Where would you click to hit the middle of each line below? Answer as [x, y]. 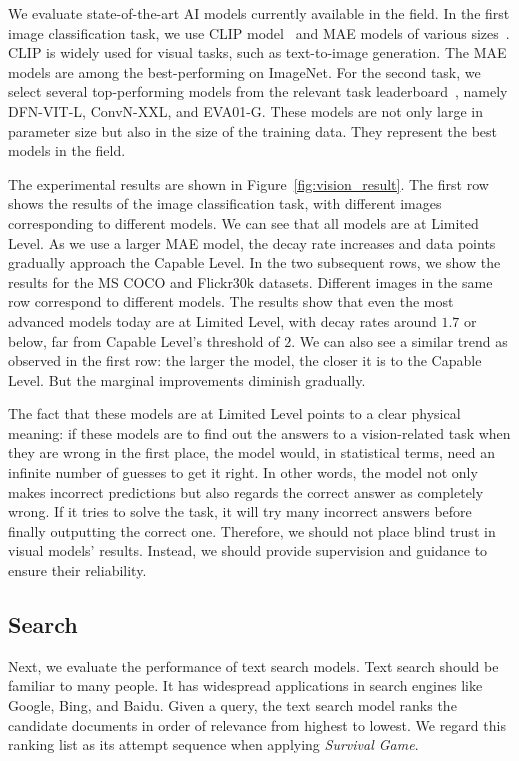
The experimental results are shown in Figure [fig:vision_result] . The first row [248, 183]
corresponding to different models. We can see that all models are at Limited [243, 222]
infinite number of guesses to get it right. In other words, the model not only [243, 472]
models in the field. [67, 150]
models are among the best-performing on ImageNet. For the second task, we [244, 71]
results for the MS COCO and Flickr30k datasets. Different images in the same [250, 281]
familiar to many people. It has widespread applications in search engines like [245, 685]
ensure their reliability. [77, 570]
